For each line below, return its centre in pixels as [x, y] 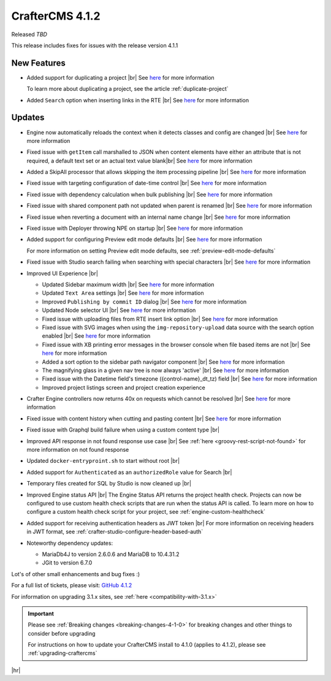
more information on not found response [78, 450]
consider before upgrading [62, 633]
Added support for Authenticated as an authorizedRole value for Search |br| [129, 472]
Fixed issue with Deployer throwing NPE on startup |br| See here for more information [135, 228]
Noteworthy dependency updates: [70, 543]
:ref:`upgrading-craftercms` [63, 653]
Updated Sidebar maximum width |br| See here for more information [128, 284]
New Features [38, 63]
